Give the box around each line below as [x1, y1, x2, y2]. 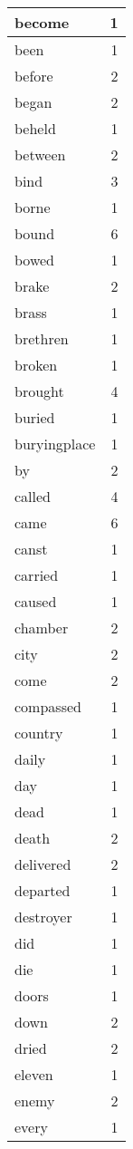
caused [14, 591, 57, 612]
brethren [14, 328, 69, 349]
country [14, 722, 63, 743]
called [14, 486, 52, 507]
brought [14, 381, 64, 401]
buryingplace [14, 433, 96, 454]
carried [14, 565, 59, 585]
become [14, 12, 70, 33]
